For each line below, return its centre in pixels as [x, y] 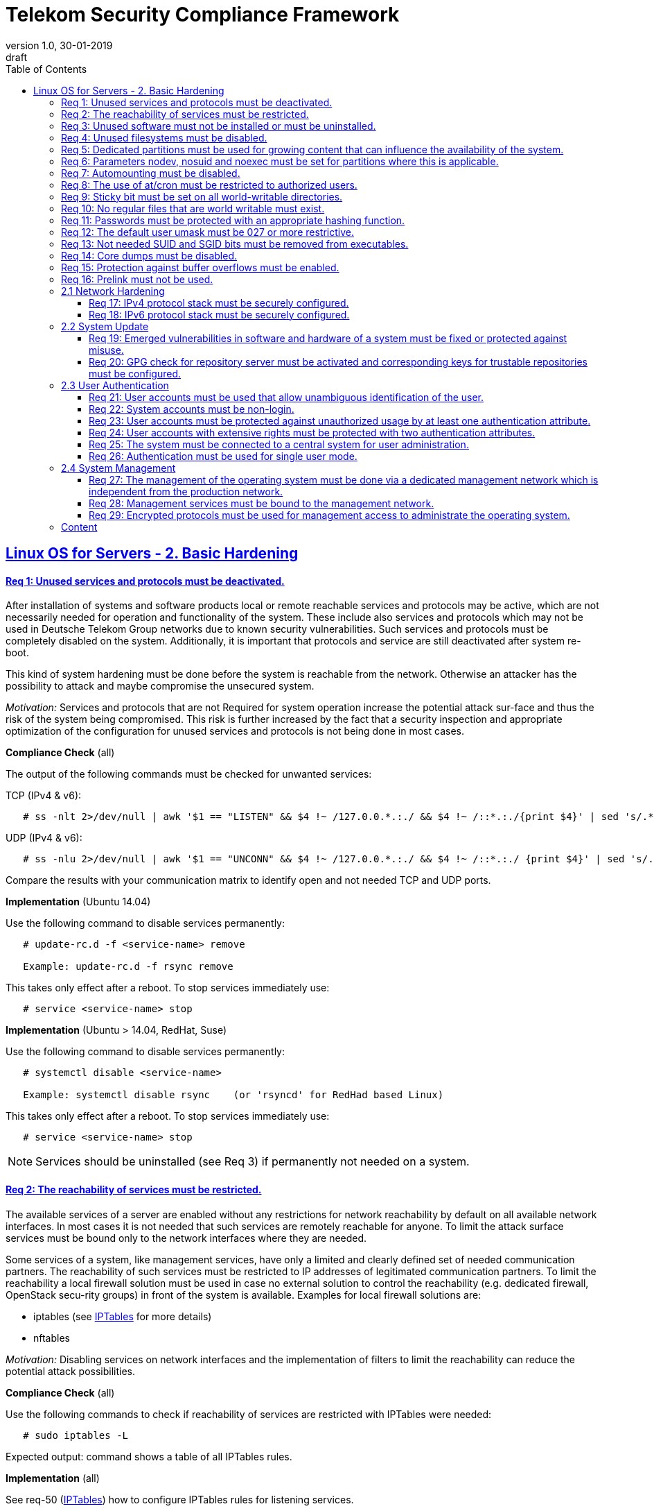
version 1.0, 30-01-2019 [59, 45]
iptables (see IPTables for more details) [123, 1316]
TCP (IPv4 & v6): [44, 796]
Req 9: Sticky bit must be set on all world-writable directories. [202, 196]
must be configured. [135, 373]
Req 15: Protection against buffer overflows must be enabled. [200, 267]
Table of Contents [46, 69]
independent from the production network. [186, 491]
